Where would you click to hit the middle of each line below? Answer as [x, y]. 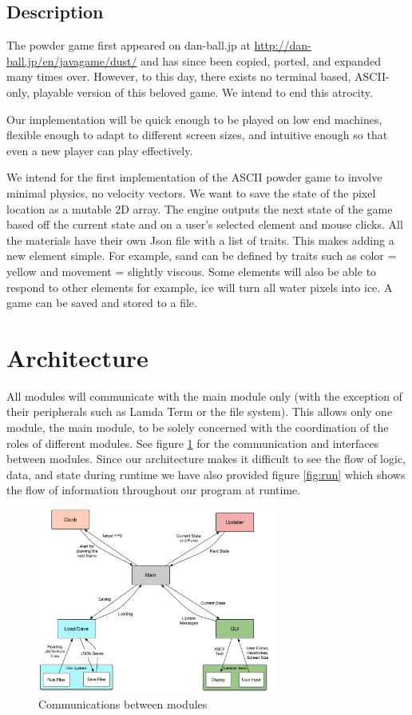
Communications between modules [123, 703]
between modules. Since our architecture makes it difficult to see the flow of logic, [206, 459]
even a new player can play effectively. [100, 150]
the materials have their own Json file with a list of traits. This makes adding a [200, 240]
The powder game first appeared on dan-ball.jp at [129, 45]
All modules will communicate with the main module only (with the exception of [204, 395]
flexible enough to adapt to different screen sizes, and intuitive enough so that [197, 135]
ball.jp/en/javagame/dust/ [72, 60]
